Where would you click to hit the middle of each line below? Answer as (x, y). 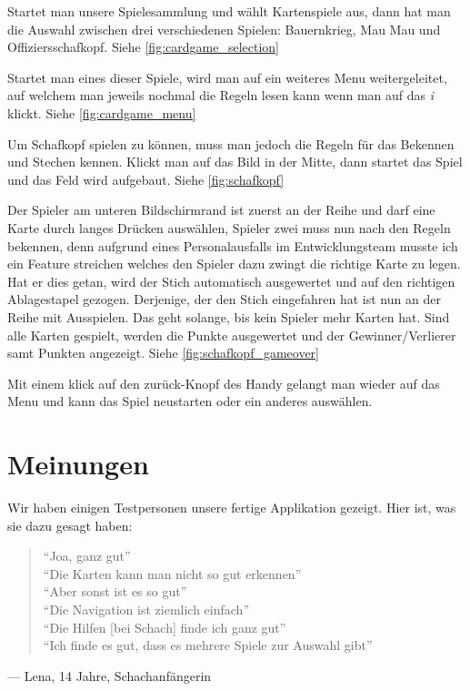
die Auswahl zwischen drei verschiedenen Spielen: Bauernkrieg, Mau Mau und (224, 29)
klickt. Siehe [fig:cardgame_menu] (102, 112)
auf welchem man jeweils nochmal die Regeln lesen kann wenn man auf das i (221, 95)
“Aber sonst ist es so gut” (115, 591)
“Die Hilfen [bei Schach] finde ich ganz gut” (165, 627)
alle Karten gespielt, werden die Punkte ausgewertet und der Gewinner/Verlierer (232, 335)
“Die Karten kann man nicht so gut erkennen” (172, 573)
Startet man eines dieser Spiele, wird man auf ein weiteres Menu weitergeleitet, (227, 77)
